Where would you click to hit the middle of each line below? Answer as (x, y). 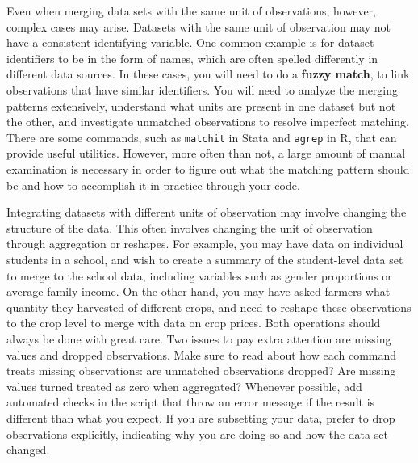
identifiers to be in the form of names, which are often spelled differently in (192, 58)
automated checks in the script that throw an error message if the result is (191, 402)
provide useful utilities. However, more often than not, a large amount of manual (206, 153)
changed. (28, 450)
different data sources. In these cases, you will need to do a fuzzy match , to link (208, 74)
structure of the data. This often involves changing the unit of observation (190, 227)
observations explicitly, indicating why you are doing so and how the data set (197, 434)
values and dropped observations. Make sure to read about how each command (202, 354)
